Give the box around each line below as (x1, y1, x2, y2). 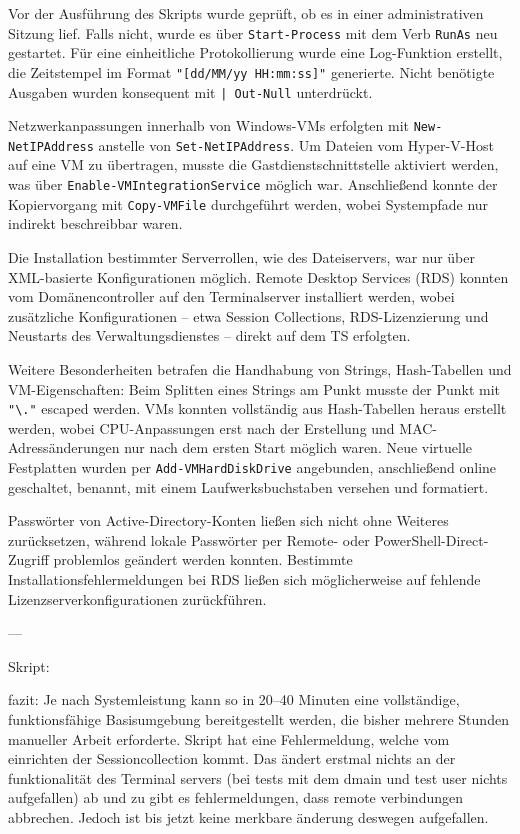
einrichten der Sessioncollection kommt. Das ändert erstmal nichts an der (8, 748, 456, 769)
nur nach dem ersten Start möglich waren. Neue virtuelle (124, 437, 473, 458)
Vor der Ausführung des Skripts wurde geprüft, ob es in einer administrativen (8, 3, 484, 23)
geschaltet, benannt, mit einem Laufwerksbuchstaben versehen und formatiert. (8, 476, 489, 497)
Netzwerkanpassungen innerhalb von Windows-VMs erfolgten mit (8, 115, 410, 136)
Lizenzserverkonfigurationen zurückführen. (8, 588, 267, 609)
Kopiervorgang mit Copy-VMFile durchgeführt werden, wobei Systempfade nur (8, 193, 489, 214)
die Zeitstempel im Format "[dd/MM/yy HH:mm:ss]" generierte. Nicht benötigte (8, 61, 495, 82)
